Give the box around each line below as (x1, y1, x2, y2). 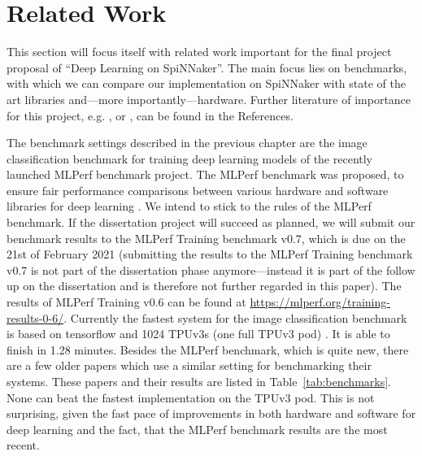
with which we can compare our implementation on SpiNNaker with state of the (7, 75, 406, 92)
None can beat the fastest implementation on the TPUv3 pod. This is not (7, 389, 375, 406)
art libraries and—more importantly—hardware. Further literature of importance (7, 90, 411, 107)
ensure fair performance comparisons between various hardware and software (7, 181, 389, 198)
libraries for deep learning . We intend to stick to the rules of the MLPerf (7, 198, 372, 215)
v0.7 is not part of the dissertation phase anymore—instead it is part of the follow (7, 261, 415, 278)
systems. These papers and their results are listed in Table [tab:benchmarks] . (7, 373, 392, 389)
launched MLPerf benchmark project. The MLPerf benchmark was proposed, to (7, 166, 404, 183)
